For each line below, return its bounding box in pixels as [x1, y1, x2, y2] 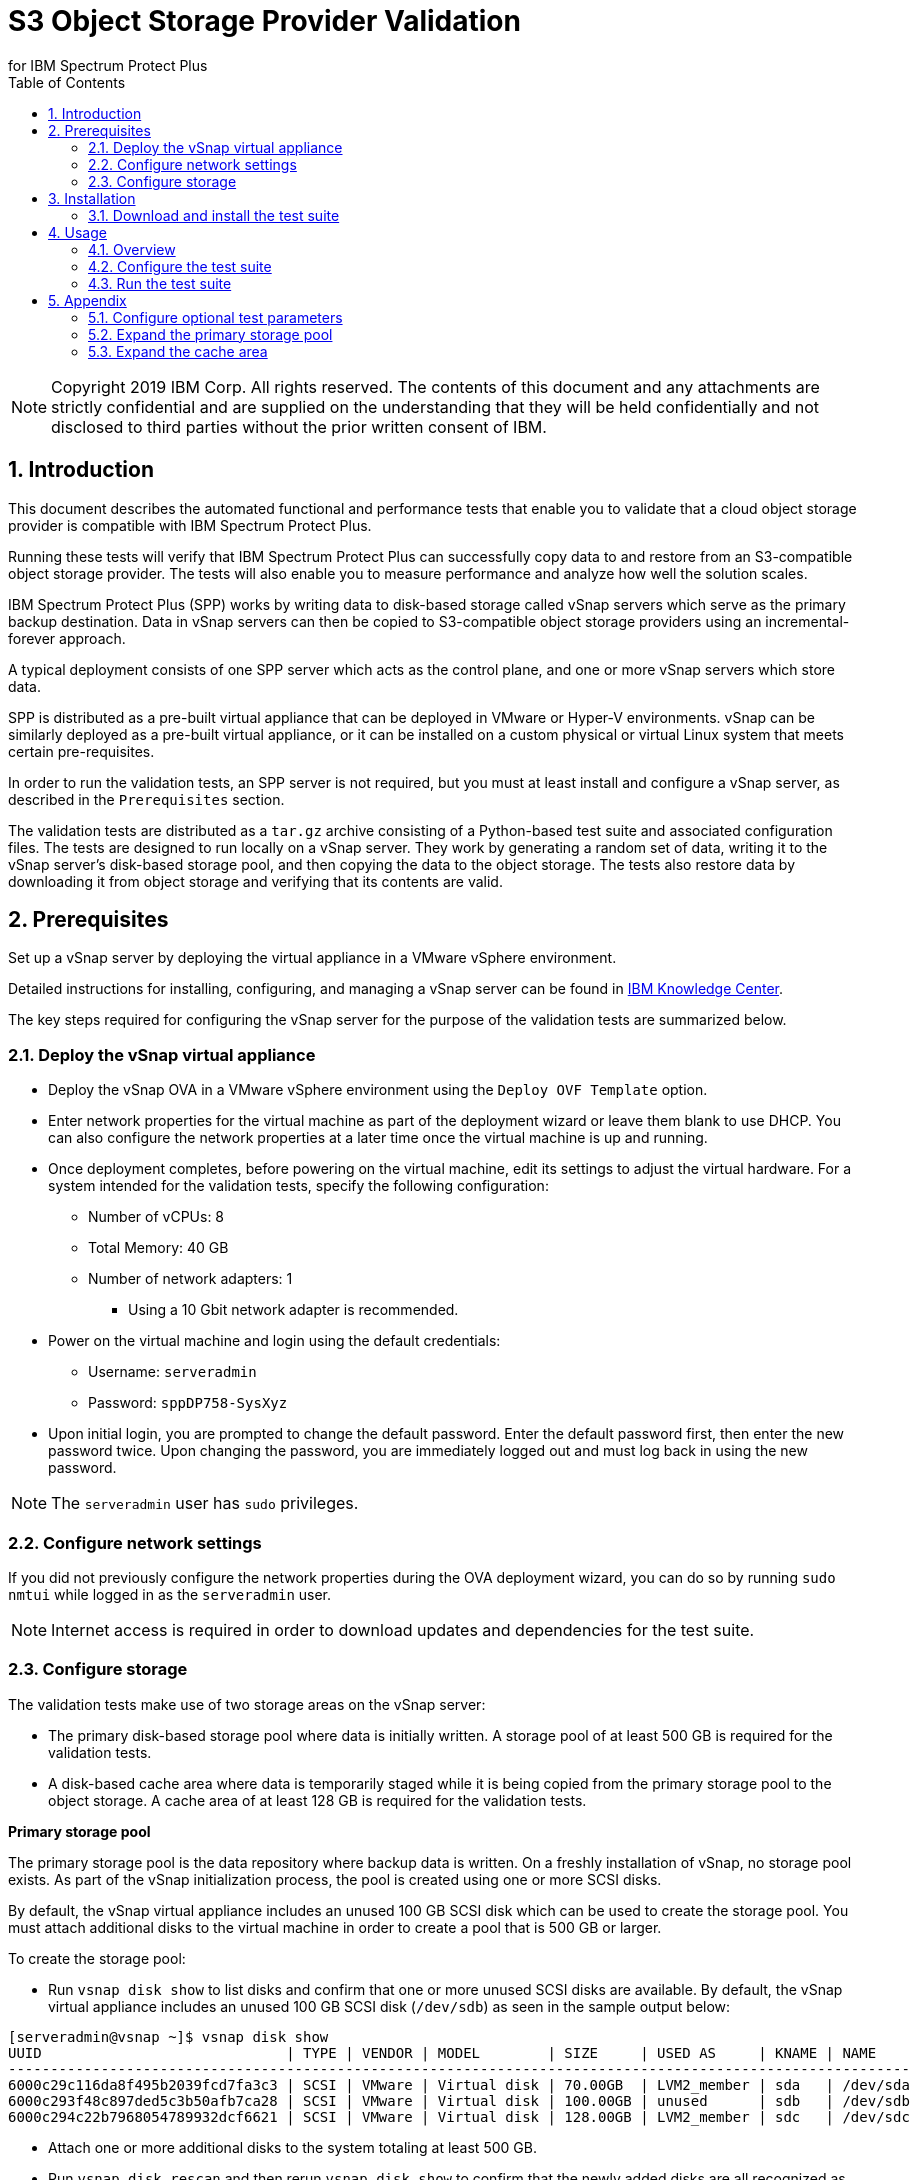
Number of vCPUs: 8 [88, 1208, 225, 1226]
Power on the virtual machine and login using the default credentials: [48, 1332, 501, 1350]
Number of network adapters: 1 [88, 1270, 293, 1288]
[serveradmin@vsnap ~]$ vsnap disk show [8, 2028, 329, 2045]
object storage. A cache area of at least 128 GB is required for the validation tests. [48, 1791, 587, 1809]
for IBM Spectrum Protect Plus [8, 56, 208, 74]
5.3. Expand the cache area [88, 342, 268, 360]
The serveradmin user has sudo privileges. [51, 1493, 359, 1514]
